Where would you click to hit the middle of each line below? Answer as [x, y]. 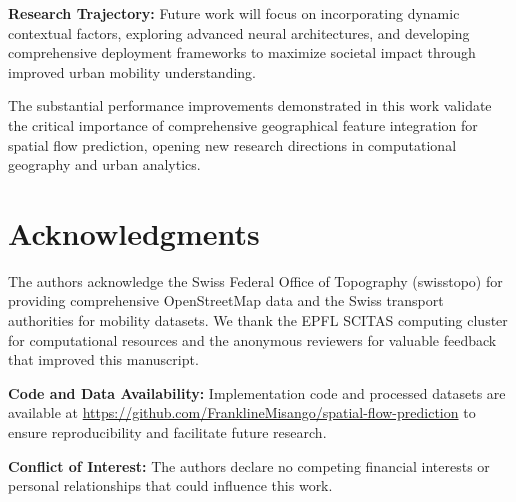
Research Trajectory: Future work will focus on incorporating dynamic [234, 13]
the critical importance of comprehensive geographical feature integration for [243, 124]
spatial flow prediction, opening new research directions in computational [232, 144]
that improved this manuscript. [103, 359]
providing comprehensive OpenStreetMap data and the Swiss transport [226, 300]
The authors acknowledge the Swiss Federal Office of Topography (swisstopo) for [255, 280]
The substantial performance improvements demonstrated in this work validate [250, 105]
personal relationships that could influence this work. [170, 485]
